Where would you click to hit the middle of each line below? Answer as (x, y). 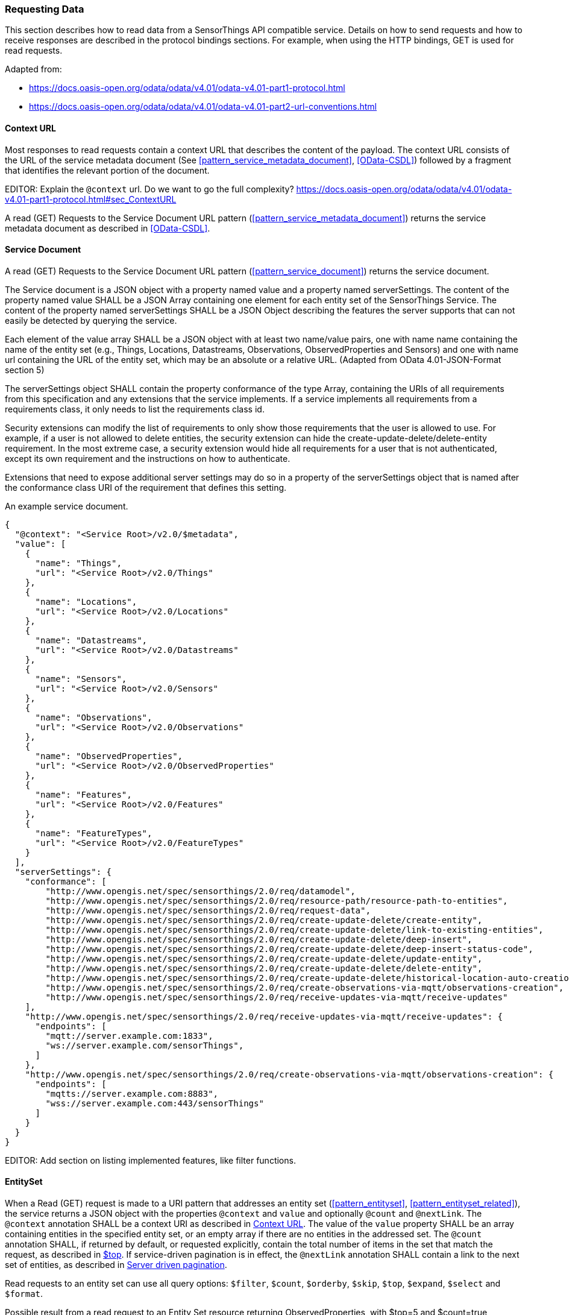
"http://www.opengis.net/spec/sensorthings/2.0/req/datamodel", (200, 891)
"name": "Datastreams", (91, 640)
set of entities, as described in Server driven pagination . (116, 1265)
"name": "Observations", (94, 717)
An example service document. (67, 506)
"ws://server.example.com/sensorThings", (145, 1045)
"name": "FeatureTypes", (94, 833)
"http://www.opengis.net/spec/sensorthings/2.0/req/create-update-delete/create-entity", (264, 920)
